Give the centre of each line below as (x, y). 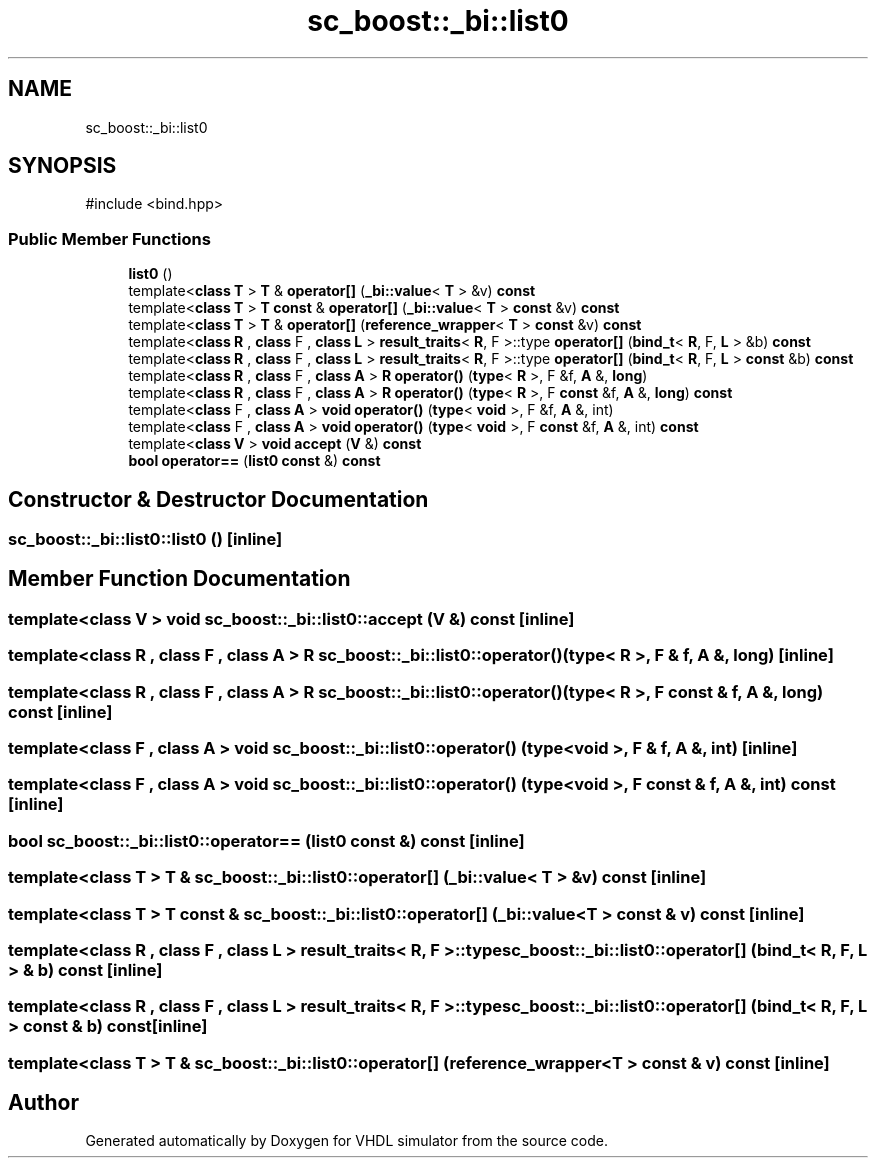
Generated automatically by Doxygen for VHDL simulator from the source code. (347, 1141)
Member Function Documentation (179, 579)
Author (43, 1103)
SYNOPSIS (62, 166)
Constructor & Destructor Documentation (218, 499)
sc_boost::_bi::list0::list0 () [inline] (145, 539)
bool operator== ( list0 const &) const (254, 461)
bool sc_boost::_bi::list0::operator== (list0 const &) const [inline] (266, 840)
